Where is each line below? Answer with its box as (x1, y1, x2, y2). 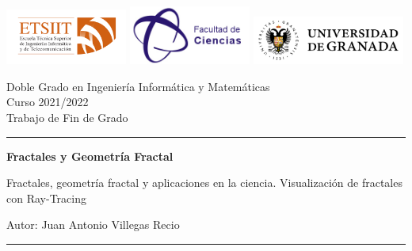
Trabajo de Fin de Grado (6, 109, 128, 126)
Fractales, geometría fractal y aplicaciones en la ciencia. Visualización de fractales (6, 174, 402, 191)
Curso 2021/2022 (6, 93, 89, 110)
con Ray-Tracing (6, 189, 86, 206)
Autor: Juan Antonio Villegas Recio (6, 216, 180, 233)
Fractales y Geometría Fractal (6, 147, 174, 164)
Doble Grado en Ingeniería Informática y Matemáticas (6, 78, 270, 94)
